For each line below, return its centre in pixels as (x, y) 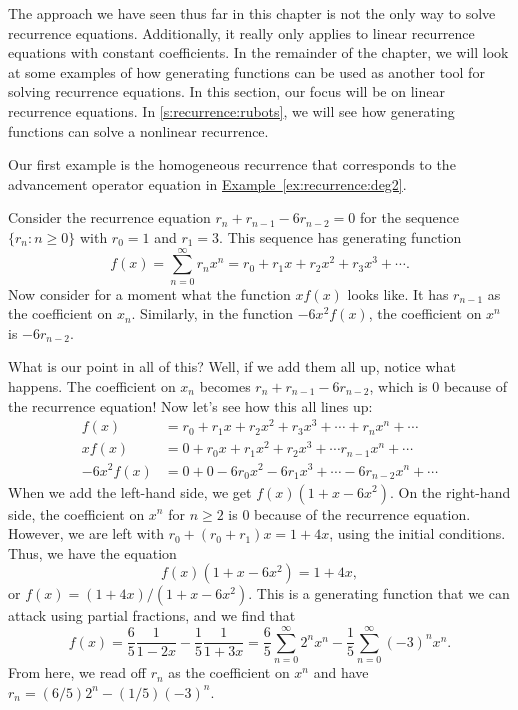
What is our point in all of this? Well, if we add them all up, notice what (232, 366)
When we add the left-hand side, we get (130, 491)
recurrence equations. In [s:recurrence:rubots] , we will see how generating (231, 110)
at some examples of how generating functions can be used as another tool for (246, 71)
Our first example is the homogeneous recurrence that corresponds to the (232, 164)
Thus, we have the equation (92, 552)
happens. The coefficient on (92, 386)
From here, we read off (77, 672)
